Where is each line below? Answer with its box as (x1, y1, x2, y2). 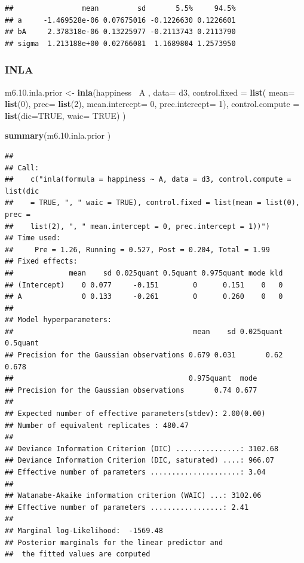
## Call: (5, 163, 39, 172)
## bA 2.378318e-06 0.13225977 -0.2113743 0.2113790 (5, 27, 236, 36)
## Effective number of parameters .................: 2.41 (5, 503, 249, 512)
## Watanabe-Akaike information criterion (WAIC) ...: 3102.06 (5, 491, 262, 500)
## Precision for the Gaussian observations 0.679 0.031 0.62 (5, 351, 283, 360)
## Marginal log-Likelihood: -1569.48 (5, 526, 163, 535)
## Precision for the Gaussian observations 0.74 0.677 (5, 385, 257, 394)
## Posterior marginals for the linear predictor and (5, 538, 223, 547)
